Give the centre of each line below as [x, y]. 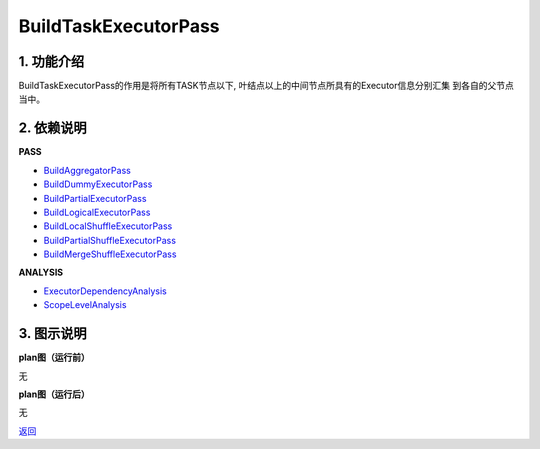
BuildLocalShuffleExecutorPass [108, 226]
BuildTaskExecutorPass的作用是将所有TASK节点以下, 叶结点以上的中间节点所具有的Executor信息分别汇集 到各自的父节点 [266, 86]
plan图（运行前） [54, 357]
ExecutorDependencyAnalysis [105, 291]
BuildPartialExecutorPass [95, 198]
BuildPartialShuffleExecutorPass [110, 240]
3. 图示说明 [52, 333]
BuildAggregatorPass [87, 170]
